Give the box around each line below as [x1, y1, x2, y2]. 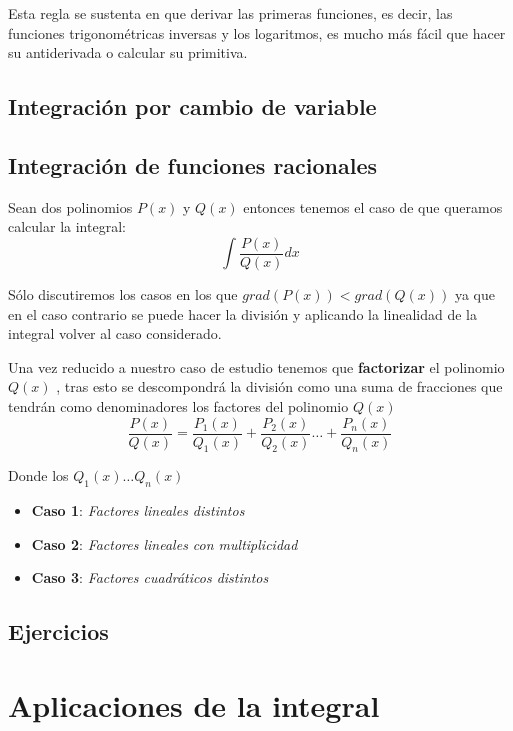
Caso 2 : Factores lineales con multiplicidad [31, 533, 298, 554]
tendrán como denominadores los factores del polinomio [8, 395, 349, 416]
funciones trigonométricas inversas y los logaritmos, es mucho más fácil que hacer [8, 22, 506, 43]
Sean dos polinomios [8, 196, 133, 217]
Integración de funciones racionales [8, 149, 378, 180]
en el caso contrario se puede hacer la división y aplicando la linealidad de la [8, 303, 477, 324]
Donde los [8, 465, 69, 486]
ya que [454, 284, 495, 305]
